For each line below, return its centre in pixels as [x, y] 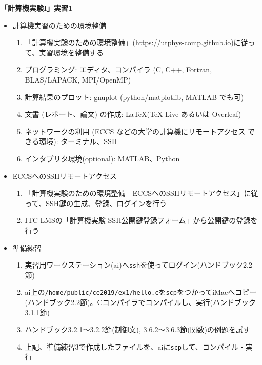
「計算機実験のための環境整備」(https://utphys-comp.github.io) [129, 42]
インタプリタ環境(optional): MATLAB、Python [102, 158]
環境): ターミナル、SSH [78, 141]
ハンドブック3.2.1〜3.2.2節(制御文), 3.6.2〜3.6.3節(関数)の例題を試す [138, 329]
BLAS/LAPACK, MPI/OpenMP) [78, 79]
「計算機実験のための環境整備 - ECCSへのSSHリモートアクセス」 [134, 193]
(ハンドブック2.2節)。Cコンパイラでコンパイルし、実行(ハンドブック [140, 302]
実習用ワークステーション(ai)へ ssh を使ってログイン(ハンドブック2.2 [138, 265]
